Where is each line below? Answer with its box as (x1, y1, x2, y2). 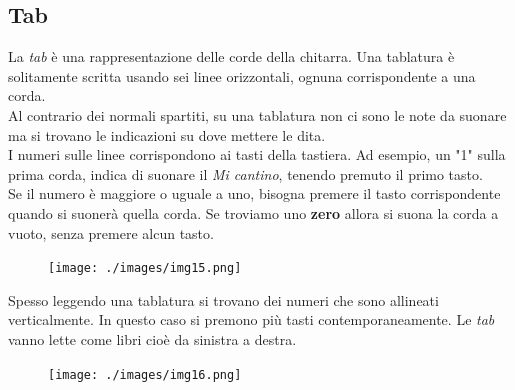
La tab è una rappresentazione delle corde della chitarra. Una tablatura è (8, 46, 455, 67)
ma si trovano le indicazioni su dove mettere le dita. (8, 124, 326, 145)
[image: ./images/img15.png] (48, 261, 242, 276)
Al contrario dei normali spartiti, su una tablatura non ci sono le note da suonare (8, 104, 507, 125)
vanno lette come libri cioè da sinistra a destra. (8, 328, 297, 349)
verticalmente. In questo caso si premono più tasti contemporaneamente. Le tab (8, 309, 495, 330)
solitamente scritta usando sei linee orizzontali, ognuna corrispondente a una (8, 65, 476, 86)
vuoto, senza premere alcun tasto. (8, 222, 214, 243)
